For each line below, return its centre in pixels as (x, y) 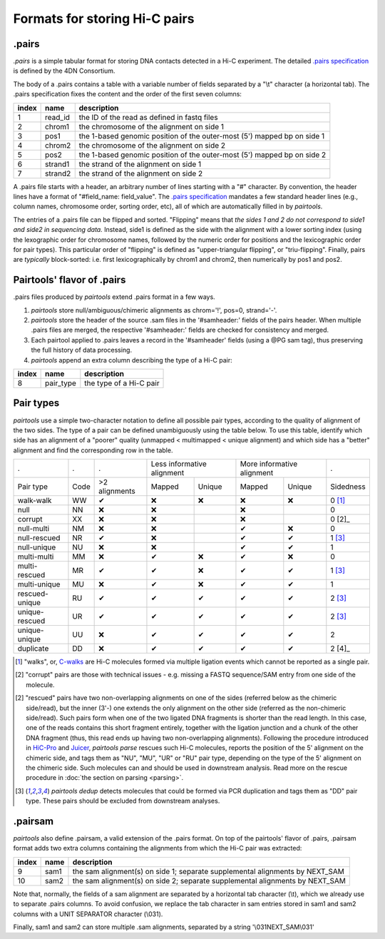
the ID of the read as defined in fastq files (148, 117)
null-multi (34, 529)
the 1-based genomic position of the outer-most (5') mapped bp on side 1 (202, 136)
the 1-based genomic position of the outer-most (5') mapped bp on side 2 (202, 155)
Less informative (179, 464)
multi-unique (39, 584)
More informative (269, 464)
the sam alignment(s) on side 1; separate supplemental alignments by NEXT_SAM (209, 871)
